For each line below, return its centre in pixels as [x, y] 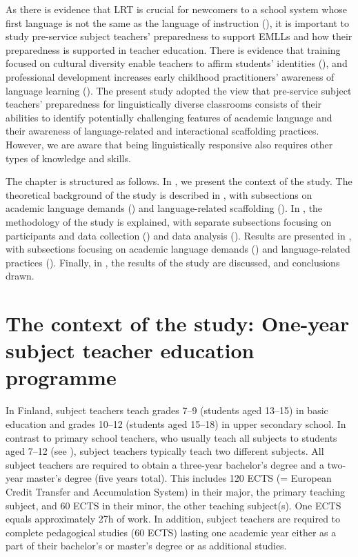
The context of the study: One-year [178, 323]
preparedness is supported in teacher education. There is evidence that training [173, 49]
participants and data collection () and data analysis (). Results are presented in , [179, 235]
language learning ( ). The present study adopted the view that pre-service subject [179, 90]
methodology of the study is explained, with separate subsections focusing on [169, 221]
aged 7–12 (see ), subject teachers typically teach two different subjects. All [165, 451]
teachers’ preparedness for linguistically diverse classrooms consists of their [164, 104]
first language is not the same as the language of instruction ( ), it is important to [177, 22]
